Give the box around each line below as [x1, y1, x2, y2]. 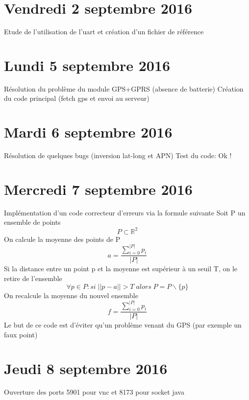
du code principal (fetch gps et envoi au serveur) [4, 93, 149, 103]
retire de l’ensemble [4, 273, 62, 283]
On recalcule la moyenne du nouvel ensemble [4, 290, 138, 300]
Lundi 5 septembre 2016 [4, 55, 171, 75]
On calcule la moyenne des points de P [4, 234, 121, 244]
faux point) [4, 329, 38, 340]
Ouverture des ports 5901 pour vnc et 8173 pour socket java [4, 386, 184, 397]
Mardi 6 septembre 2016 [4, 122, 173, 142]
